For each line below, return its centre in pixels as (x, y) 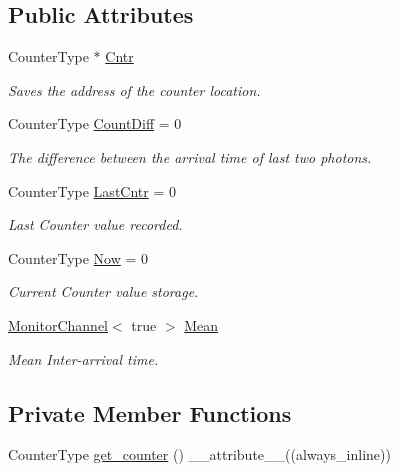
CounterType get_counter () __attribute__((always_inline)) (199, 454)
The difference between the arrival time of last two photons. (190, 156)
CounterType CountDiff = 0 (95, 123)
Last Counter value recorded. (95, 224)
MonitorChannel (58, 324)
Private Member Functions (150, 412)
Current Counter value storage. (103, 291)
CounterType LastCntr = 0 (92, 190)
